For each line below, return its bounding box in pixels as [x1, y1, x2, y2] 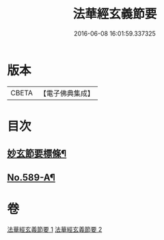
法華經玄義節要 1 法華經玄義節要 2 [7, 225, 102, 233]
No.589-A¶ [7, 171, 56, 183]
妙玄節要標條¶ [7, 148, 67, 160]
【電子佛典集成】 [39, 88, 94, 98]
